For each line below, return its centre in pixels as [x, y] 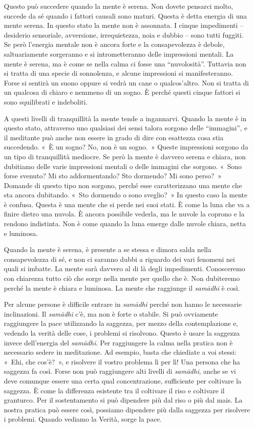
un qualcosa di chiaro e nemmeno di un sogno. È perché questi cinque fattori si [122, 92]
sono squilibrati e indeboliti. [46, 101]
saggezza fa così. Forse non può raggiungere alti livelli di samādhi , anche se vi [120, 371]
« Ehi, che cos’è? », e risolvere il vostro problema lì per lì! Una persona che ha [122, 361]
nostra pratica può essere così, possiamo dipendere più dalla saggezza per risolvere [127, 409]
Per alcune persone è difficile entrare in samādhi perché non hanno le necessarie [123, 304]
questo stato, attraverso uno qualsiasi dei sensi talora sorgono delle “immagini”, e [126, 128]
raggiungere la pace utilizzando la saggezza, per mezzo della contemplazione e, [121, 323]
